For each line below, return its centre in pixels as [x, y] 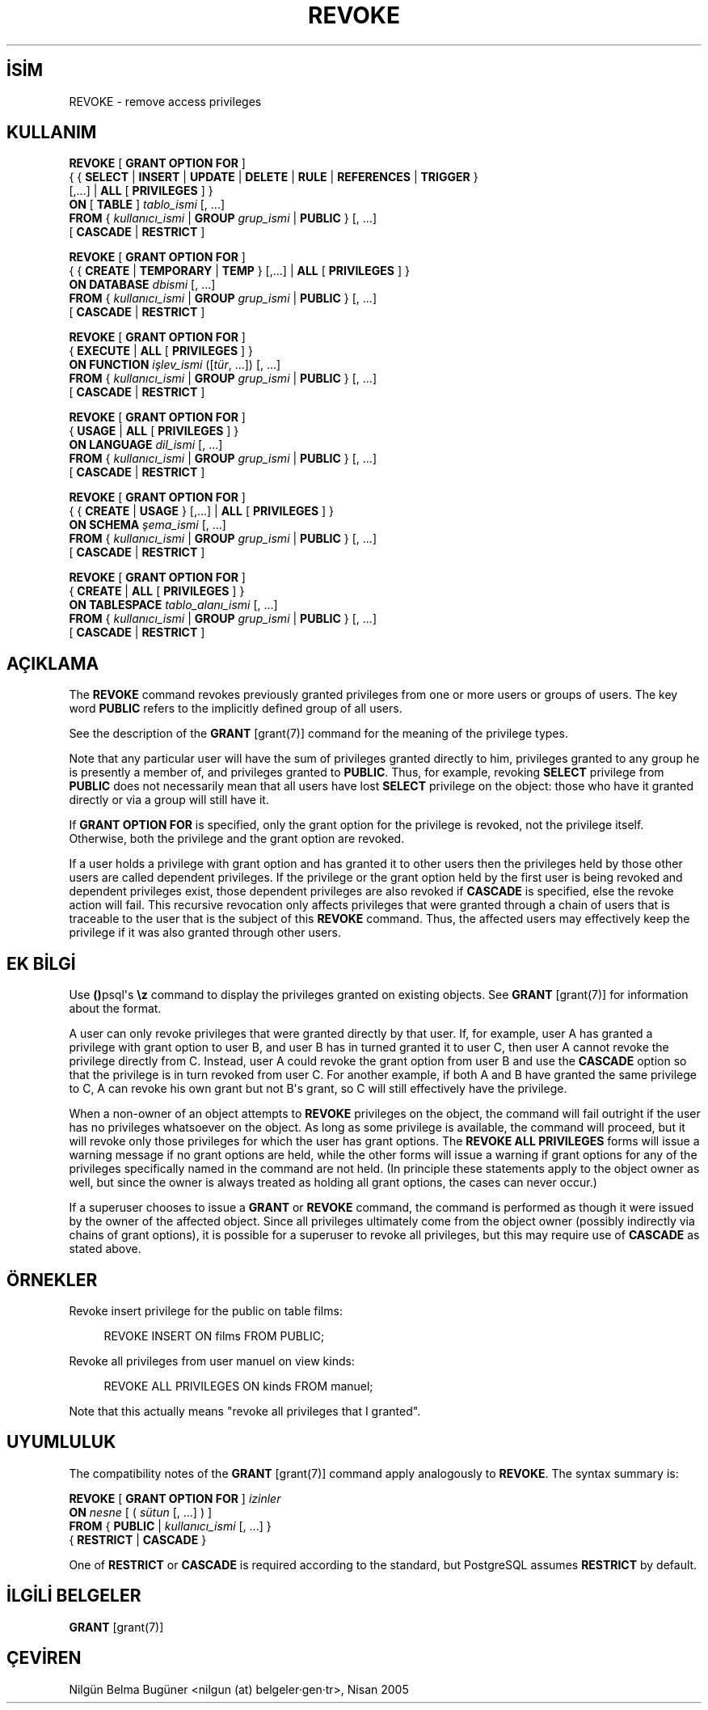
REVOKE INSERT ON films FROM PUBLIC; [214, 1335]
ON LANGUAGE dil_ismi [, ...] [146, 445]
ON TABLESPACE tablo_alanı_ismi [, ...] [173, 605]
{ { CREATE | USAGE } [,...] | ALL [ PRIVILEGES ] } [202, 511]
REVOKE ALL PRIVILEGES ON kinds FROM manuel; [238, 1386]
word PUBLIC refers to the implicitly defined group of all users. [236, 709]
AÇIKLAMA [53, 663]
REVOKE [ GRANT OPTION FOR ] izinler [175, 1498]
